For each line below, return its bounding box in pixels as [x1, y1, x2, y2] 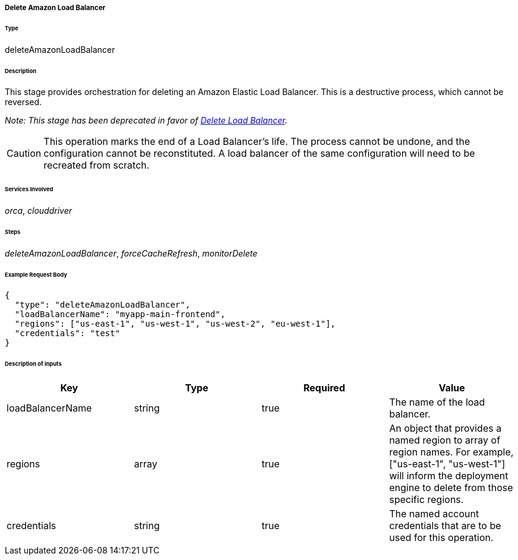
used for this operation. [389, 531, 494, 544]
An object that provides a [389, 422, 502, 435]
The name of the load [389, 396, 485, 409]
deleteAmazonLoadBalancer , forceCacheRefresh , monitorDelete [5, 248, 258, 258]
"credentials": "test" [14, 328, 120, 338]
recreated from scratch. [43, 159, 150, 172]
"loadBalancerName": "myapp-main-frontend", [14, 309, 225, 319]
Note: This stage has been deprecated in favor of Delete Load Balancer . [5, 115, 288, 126]
